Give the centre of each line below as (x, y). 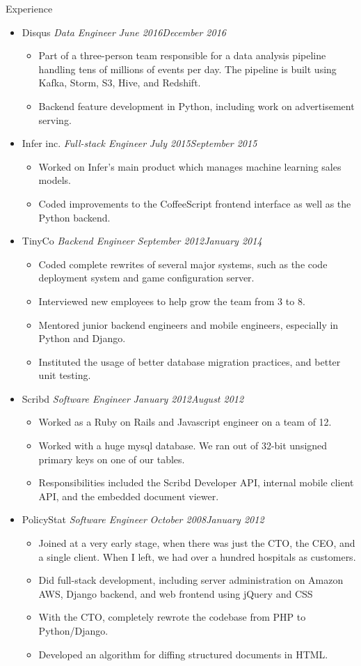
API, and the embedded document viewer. (129, 496)
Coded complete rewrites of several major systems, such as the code (183, 264)
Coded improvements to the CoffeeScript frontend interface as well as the (195, 203)
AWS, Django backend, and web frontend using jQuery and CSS (176, 593)
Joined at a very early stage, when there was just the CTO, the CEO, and (197, 543)
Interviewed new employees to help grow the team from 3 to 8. (172, 301)
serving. (55, 119)
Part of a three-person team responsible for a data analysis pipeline (182, 55)
